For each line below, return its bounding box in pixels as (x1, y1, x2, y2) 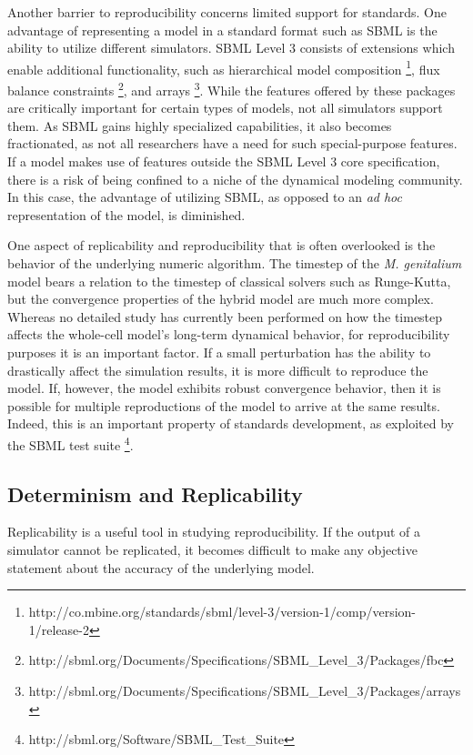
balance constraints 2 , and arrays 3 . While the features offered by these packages (7, 78, 456, 99)
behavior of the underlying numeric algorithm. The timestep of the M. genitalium (7, 254, 462, 273)
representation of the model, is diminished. (7, 205, 246, 224)
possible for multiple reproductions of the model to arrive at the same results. (7, 396, 440, 415)
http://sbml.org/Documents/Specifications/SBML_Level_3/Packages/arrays (28, 680, 461, 700)
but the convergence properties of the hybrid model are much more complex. (7, 289, 434, 308)
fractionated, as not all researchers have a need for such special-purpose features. (7, 134, 458, 153)
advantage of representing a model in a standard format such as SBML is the (7, 20, 438, 39)
